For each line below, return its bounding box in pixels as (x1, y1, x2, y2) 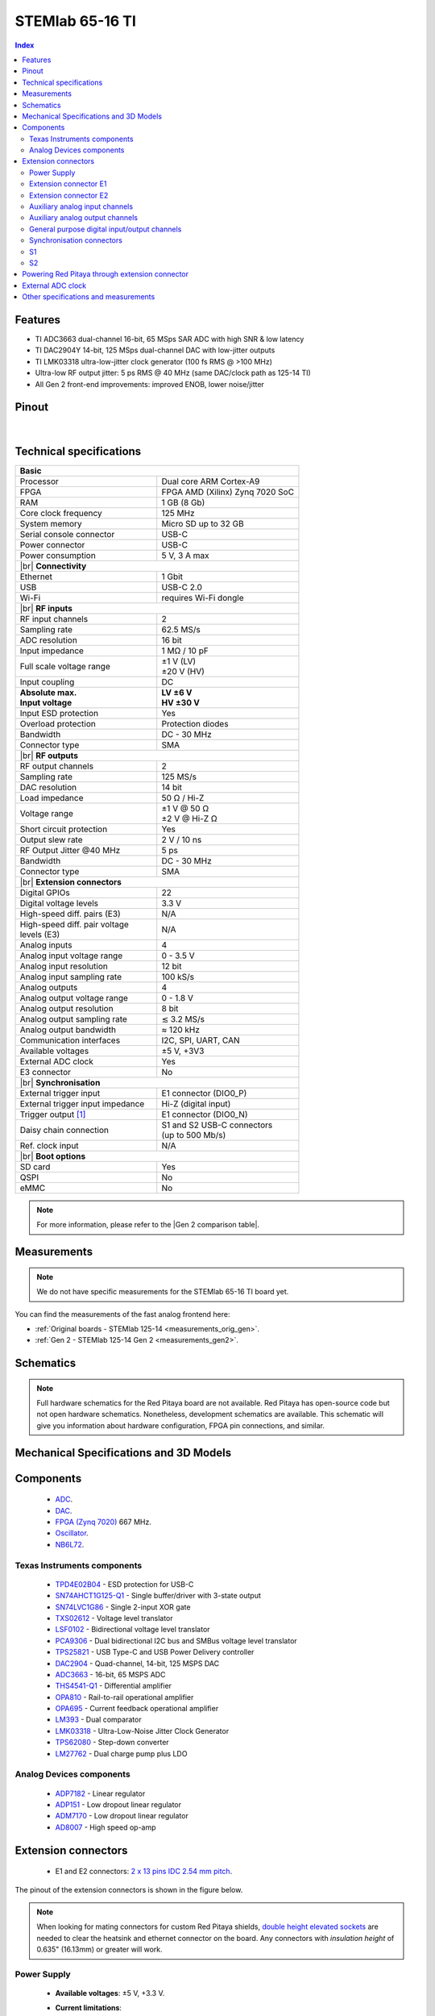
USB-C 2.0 (161, 581, 203, 593)
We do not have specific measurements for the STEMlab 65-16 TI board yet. (36, 1287, 289, 1297)
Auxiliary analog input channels (29, 202, 133, 211)
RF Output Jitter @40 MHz (19, 844, 121, 856)
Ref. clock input (19, 1139, 80, 1151)
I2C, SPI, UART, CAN (161, 1035, 241, 1046)
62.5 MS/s (161, 623, 201, 635)
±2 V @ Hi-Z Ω (161, 813, 217, 824)
